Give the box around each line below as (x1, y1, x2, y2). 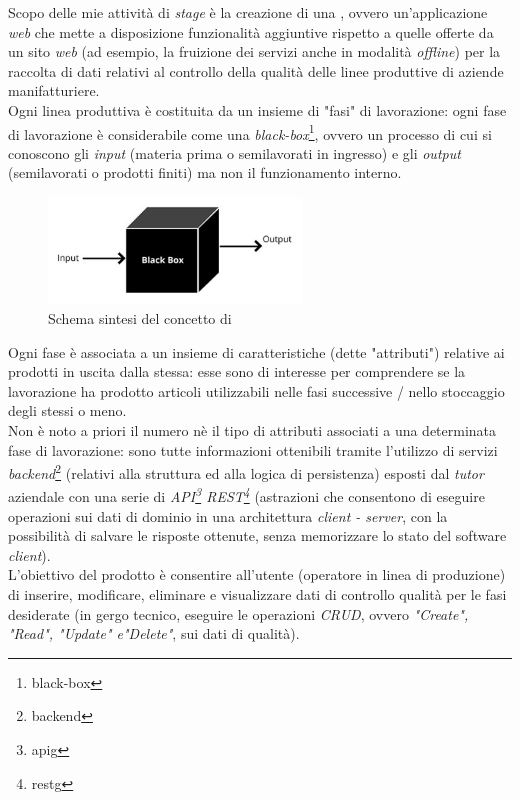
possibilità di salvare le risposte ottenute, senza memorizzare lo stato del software (8, 525, 507, 546)
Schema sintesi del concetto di (48, 307, 232, 328)
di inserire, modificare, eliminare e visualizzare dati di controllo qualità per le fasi (8, 583, 507, 604)
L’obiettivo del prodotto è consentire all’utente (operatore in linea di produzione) (8, 564, 506, 585)
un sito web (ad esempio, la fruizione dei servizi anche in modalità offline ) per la (8, 41, 501, 62)
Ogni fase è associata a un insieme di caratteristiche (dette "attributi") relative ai (8, 341, 505, 362)
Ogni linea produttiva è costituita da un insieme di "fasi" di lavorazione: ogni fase (8, 99, 507, 120)
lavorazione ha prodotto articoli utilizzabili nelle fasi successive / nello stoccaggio (8, 380, 505, 401)
